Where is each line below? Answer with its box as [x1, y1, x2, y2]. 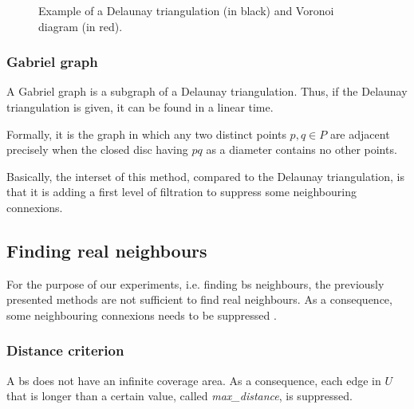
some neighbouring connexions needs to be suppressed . [6, 306, 277, 323]
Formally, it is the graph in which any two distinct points [6, 125, 286, 142]
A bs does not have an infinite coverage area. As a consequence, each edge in [6, 372, 381, 388]
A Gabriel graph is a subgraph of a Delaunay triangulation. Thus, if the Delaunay [6, 83, 408, 100]
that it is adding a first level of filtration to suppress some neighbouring [6, 183, 357, 200]
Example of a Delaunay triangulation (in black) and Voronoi [38, 2, 334, 18]
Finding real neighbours [6, 238, 207, 262]
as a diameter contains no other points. [206, 141, 397, 158]
